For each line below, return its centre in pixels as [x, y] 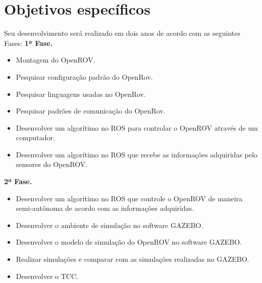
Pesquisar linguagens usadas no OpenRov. [81, 94]
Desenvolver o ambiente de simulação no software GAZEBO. [110, 225]
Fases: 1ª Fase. [28, 43]
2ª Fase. [18, 181]
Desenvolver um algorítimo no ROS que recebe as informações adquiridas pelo [137, 154]
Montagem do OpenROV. [56, 60]
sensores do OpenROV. [52, 164]
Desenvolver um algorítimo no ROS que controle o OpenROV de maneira [129, 198]
